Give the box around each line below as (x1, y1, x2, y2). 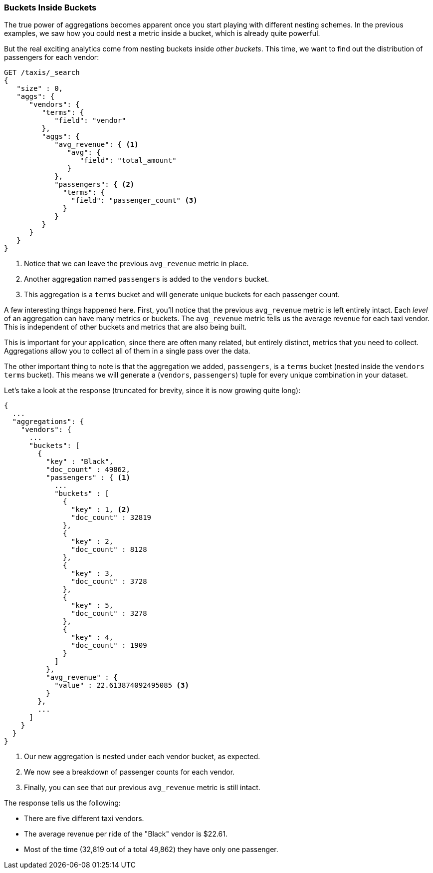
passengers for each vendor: (4, 53, 99, 62)
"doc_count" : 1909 (71, 641, 147, 650)
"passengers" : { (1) (46, 473, 130, 482)
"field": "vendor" (54, 116, 126, 125)
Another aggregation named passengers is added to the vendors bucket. (24, 275, 269, 284)
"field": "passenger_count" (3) (71, 196, 198, 205)
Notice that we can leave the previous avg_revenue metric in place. (24, 259, 249, 268)
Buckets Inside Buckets (4, 2, 97, 12)
